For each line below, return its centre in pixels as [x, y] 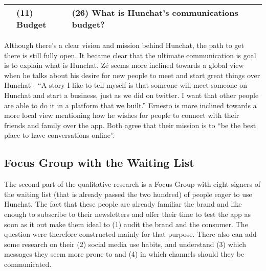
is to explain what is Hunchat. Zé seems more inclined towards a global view [124, 65]
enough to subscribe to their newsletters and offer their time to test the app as [128, 214]
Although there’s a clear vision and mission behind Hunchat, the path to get [124, 45]
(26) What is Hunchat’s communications [155, 13]
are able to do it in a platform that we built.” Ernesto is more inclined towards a [130, 105]
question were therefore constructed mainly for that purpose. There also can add [130, 234]
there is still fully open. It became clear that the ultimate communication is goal [130, 55]
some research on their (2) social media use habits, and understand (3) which [125, 244]
